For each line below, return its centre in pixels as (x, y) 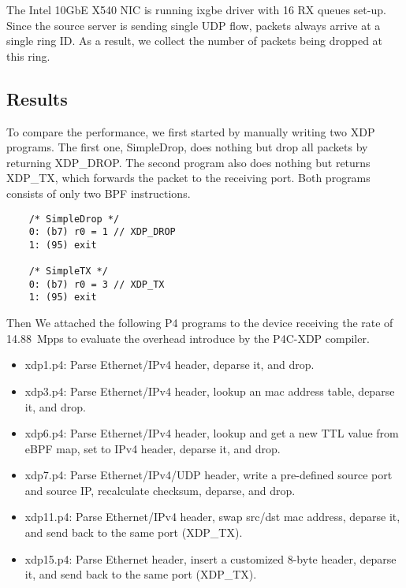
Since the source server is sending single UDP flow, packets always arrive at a (194, 25)
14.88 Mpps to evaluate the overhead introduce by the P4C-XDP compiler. (188, 338)
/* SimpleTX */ (68, 272)
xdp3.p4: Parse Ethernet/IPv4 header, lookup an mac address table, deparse (210, 391)
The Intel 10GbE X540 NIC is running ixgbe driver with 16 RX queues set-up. (196, 9)
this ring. (28, 56)
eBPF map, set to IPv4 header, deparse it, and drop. (153, 448)
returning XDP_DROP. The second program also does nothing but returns (188, 162)
